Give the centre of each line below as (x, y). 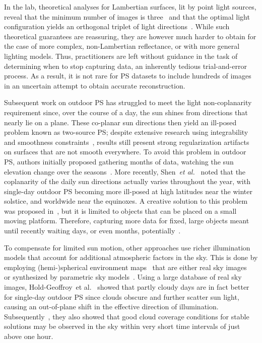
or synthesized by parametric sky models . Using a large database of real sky (123, 277)
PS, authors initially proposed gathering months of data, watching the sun (119, 161)
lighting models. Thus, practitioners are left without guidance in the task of (121, 56)
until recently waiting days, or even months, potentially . (92, 231)
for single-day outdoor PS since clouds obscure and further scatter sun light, (122, 296)
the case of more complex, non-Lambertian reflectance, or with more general (122, 46)
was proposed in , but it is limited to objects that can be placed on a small (120, 210)
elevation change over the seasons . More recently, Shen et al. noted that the (125, 171)
